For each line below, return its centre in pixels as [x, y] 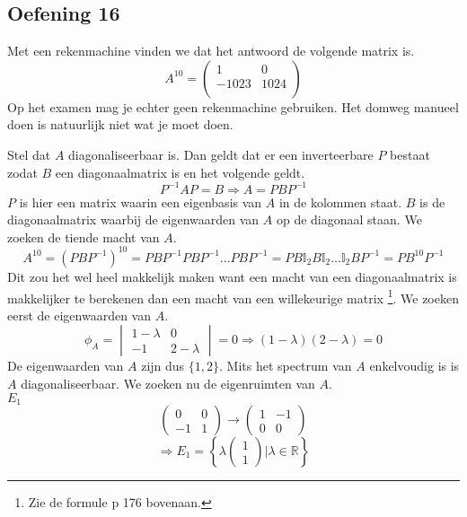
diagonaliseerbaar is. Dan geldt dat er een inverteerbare [221, 154]
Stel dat [29, 154]
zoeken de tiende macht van [84, 237]
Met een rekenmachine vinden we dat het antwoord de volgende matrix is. [211, 51]
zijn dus [163, 366]
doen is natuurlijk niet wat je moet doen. [120, 124]
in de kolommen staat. [340, 202]
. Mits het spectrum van [285, 366]
